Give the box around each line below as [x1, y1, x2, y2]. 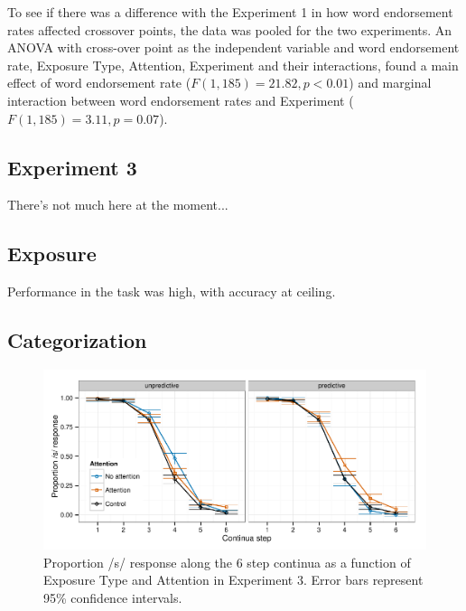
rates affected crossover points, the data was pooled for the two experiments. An [7, 20, 452, 39]
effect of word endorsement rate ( [7, 73, 191, 92]
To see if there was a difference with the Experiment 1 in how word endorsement [7, 3, 453, 21]
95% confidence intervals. [43, 587, 182, 606]
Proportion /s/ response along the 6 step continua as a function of [43, 552, 411, 571]
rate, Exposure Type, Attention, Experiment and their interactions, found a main [7, 55, 459, 74]
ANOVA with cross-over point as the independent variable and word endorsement [7, 38, 460, 57]
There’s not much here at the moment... [7, 195, 228, 214]
